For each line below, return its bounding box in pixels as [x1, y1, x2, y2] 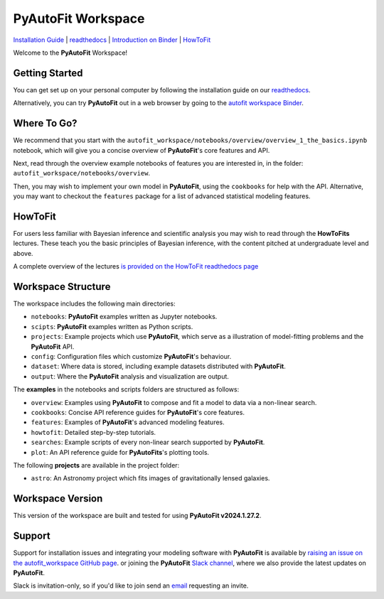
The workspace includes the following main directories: [13, 299, 176, 308]
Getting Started [13, 67, 83, 79]
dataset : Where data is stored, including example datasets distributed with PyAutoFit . [31, 362, 286, 371]
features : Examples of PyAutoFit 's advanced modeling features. [31, 418, 225, 426]
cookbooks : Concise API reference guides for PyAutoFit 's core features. [31, 408, 245, 416]
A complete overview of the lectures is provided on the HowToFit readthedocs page [13, 262, 259, 271]
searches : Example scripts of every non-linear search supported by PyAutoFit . [31, 438, 265, 447]
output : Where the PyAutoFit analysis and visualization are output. [31, 372, 229, 380]
